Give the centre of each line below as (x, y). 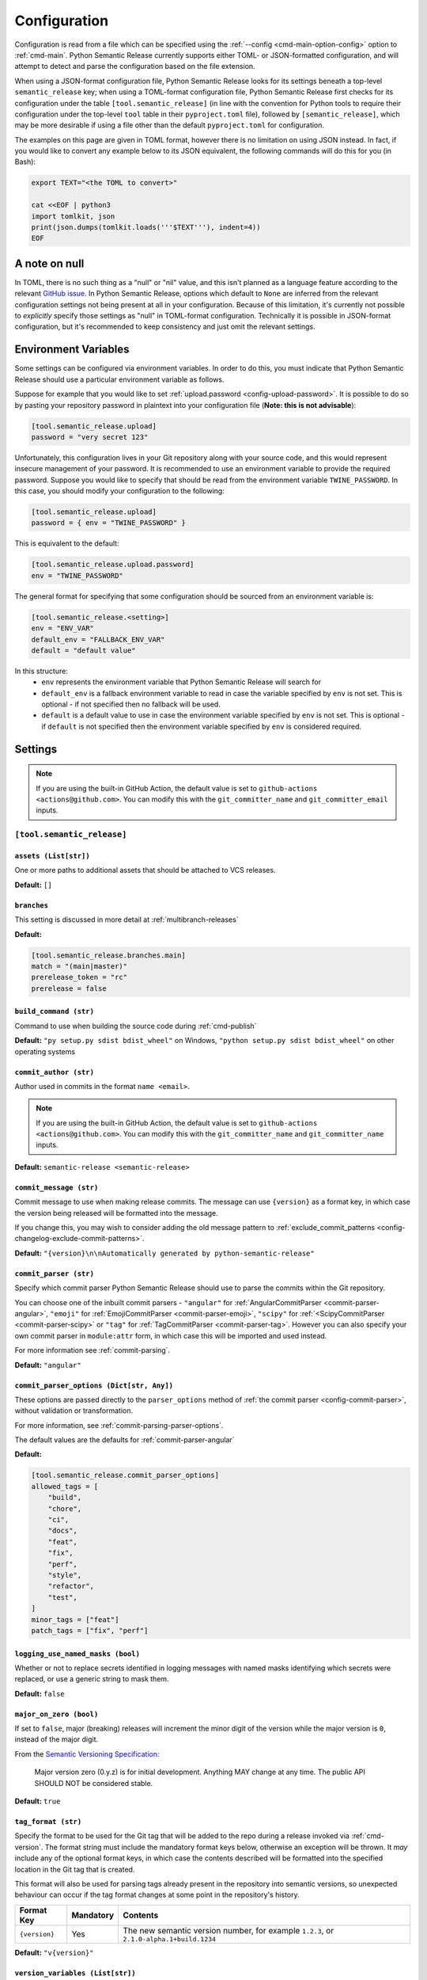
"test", (63, 1597)
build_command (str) (55, 1011)
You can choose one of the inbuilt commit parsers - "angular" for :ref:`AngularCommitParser (168, 1302)
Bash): (25, 162)
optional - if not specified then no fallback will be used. (131, 704)
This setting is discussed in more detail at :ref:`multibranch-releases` (127, 920)
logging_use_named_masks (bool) (77, 1654)
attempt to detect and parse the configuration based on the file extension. (135, 67)
